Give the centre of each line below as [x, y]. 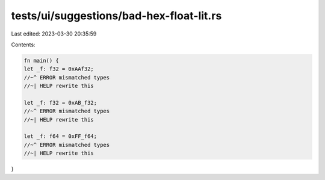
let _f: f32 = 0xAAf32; [59, 69]
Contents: [23, 45]
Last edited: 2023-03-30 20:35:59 [54, 34]
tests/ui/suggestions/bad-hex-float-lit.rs [116, 16]
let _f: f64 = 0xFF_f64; [60, 136]
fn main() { [42, 61]
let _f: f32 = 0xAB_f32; [60, 103]
